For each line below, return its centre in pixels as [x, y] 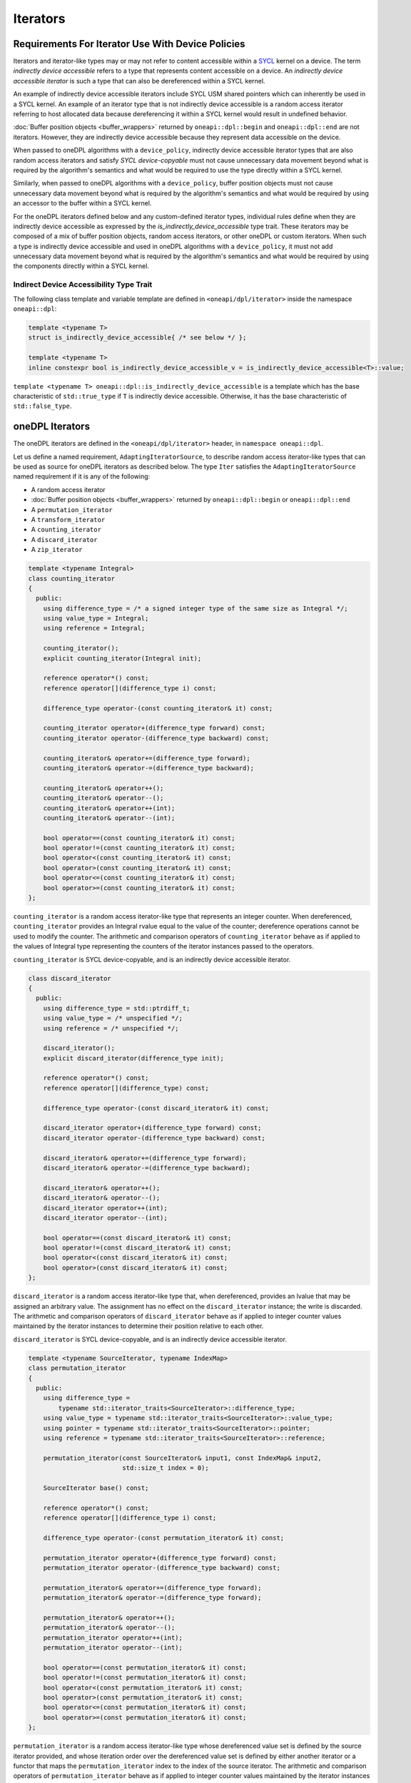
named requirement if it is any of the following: [82, 476]
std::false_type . [42, 406]
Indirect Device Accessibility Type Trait [83, 285]
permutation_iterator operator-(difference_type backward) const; [162, 1568]
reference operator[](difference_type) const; [126, 1088]
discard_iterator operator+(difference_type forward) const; [152, 1128]
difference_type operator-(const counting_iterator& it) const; [158, 708]
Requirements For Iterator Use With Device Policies [129, 44]
